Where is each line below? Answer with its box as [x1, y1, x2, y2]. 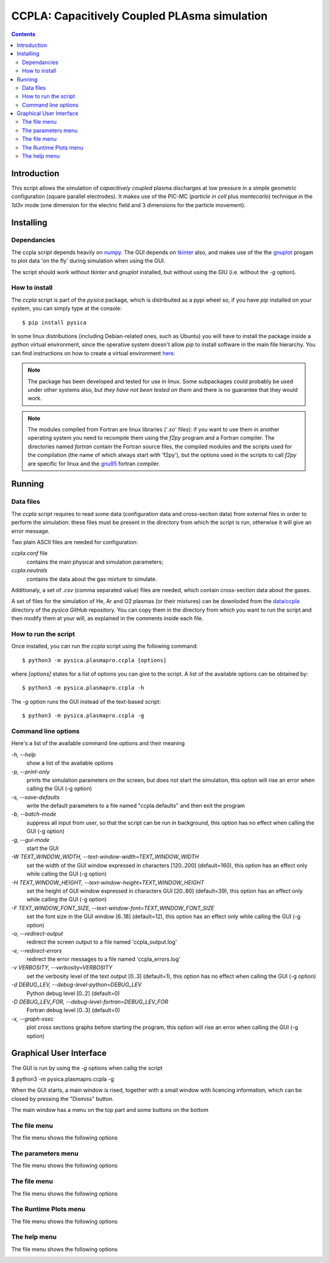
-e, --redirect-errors [11, 947, 62, 954]
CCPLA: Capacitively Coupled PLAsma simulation [11, 9, 268, 23]
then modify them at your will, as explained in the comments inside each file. [11, 615, 203, 622]
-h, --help [11, 751, 36, 758]
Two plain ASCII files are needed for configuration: [11, 538, 138, 545]
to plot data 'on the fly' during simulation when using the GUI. [11, 257, 166, 264]
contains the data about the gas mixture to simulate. [26, 575, 157, 582]
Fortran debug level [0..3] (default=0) [26, 1007, 121, 1014]
